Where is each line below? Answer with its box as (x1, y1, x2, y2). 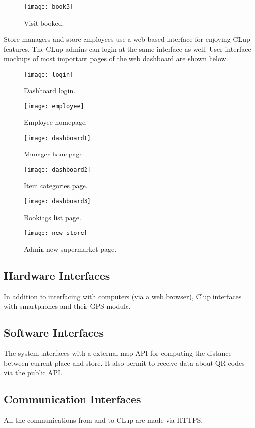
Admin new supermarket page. (24, 243, 117, 254)
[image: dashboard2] (24, 166, 91, 173)
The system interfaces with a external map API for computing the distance (4, 348, 232, 358)
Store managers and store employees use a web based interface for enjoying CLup (4, 34, 250, 44)
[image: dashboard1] (24, 134, 91, 142)
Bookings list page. (24, 212, 81, 222)
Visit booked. (24, 17, 64, 28)
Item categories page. (24, 180, 88, 191)
